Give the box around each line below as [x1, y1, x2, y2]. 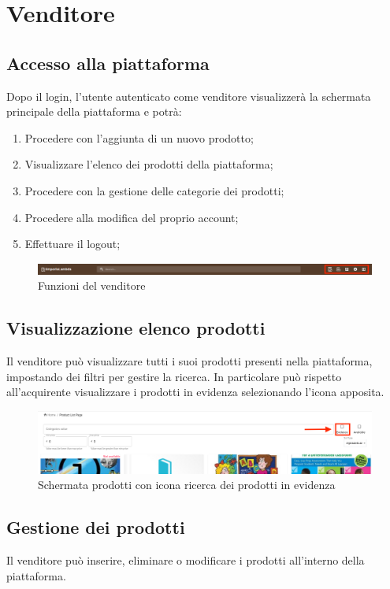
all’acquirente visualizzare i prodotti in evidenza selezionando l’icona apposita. [6, 383, 384, 400]
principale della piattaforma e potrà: [6, 103, 182, 120]
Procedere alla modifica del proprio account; [24, 209, 239, 225]
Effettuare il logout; [24, 235, 121, 252]
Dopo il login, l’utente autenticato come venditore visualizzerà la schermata [6, 87, 371, 104]
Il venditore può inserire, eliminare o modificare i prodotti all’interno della [6, 552, 365, 569]
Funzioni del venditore [38, 277, 146, 294]
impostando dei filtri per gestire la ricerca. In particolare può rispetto [6, 368, 342, 384]
